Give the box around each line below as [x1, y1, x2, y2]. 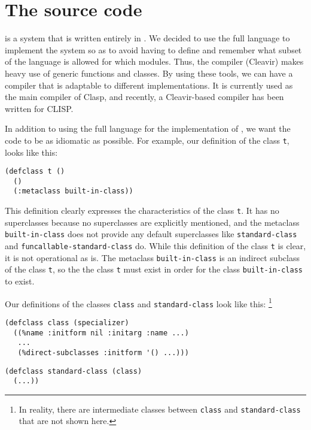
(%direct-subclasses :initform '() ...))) [17, 348, 189, 357]
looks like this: [5, 146, 58, 158]
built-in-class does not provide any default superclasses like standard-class [5, 228, 297, 240]
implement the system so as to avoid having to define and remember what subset [5, 43, 302, 56]
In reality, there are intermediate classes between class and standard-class [19, 402, 301, 415]
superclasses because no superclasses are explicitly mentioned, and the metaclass [5, 216, 300, 228]
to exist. [5, 274, 35, 287]
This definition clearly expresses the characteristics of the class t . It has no [5, 204, 279, 217]
